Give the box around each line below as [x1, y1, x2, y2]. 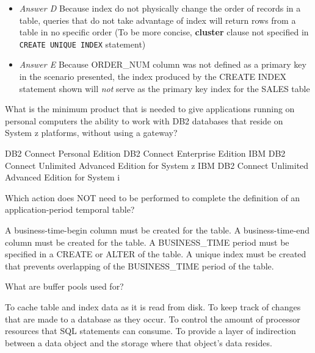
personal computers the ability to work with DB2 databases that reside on [5, 114, 283, 127]
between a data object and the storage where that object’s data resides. [5, 336, 272, 349]
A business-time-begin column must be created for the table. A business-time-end [5, 223, 310, 236]
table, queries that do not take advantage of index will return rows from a [19, 13, 296, 26]
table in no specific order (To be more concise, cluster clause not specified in [19, 26, 309, 38]
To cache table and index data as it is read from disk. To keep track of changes [5, 300, 301, 313]
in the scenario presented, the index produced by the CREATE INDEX [19, 70, 287, 83]
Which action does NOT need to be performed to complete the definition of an [5, 191, 300, 204]
